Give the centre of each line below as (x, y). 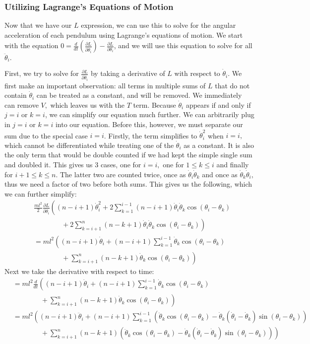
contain (16, 95)
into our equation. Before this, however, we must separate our (149, 124)
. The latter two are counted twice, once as (121, 174)
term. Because (155, 104)
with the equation (31, 45)
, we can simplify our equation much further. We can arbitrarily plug (150, 114)
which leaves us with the (88, 104)
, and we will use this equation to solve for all (183, 45)
